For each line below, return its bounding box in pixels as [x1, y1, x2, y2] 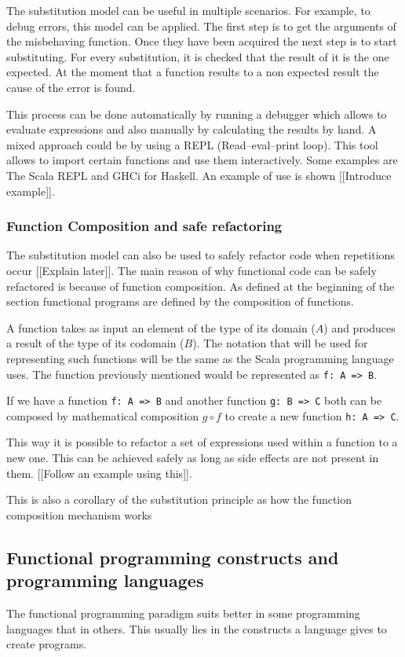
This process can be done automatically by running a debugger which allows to [6, 105, 387, 122]
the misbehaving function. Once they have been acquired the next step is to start [6, 33, 397, 50]
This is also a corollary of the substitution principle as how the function [6, 491, 352, 508]
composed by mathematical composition [6, 407, 199, 424]
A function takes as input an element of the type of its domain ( [6, 319, 316, 336]
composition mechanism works [6, 506, 152, 523]
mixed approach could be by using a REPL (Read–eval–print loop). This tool [6, 136, 378, 152]
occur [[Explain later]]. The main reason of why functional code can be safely [6, 262, 377, 278]
